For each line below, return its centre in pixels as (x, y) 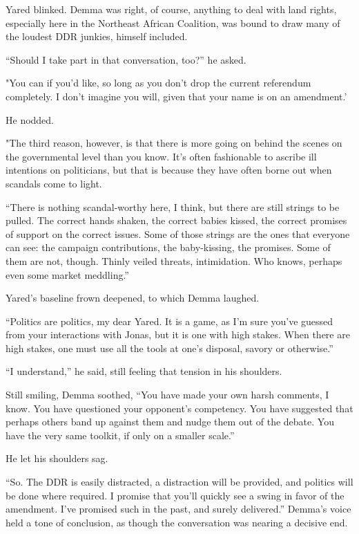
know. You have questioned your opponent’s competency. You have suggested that (179, 408)
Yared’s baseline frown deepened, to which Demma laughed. (133, 298)
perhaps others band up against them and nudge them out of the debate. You (170, 422)
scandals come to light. (54, 183)
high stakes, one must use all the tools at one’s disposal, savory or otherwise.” (169, 348)
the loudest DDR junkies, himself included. (97, 36)
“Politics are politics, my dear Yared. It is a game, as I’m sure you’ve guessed (169, 321)
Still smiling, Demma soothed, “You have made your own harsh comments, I (167, 395)
